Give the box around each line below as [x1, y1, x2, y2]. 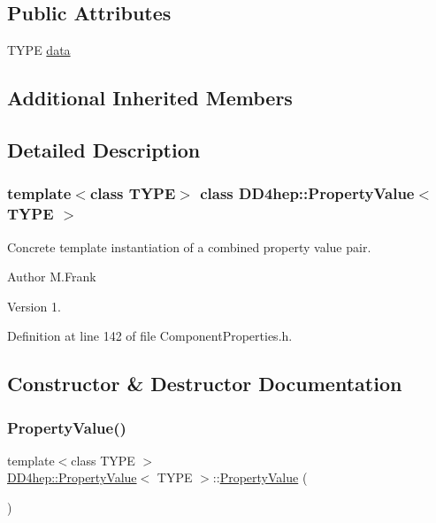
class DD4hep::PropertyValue [200, 182, 415, 204]
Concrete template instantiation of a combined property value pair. [7, 237, 371, 256]
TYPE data [7, 41, 71, 59]
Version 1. [7, 296, 61, 315]
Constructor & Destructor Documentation [7, 370, 402, 397]
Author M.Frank [7, 267, 96, 286]
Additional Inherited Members [7, 84, 293, 112]
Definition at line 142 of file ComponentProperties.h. [7, 327, 293, 345]
